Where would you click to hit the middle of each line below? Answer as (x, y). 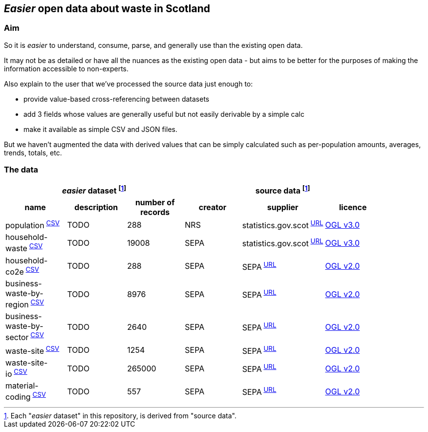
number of (155, 202)
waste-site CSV (32, 350)
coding (18, 397)
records (155, 212)
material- (22, 386)
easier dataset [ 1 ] (94, 190)
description (96, 207)
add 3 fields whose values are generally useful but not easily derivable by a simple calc (164, 114)
